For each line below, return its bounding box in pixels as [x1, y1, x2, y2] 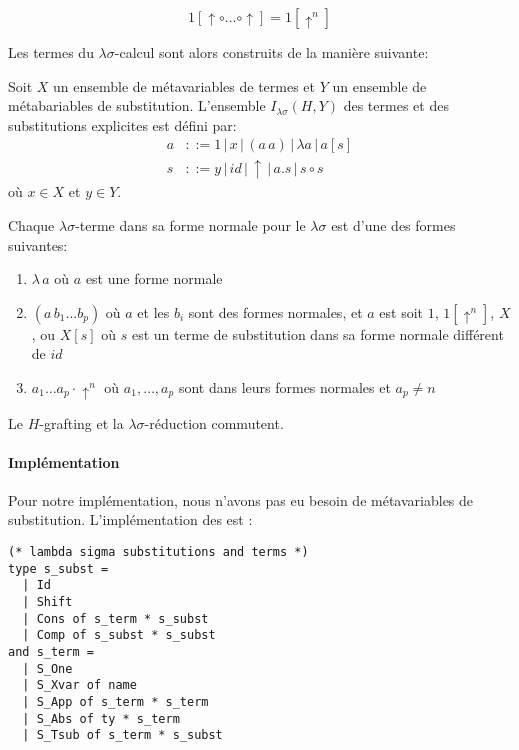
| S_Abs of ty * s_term [22, 711, 180, 726]
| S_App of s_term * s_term [22, 694, 209, 709]
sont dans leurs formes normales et [178, 377, 391, 397]
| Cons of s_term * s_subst [22, 611, 209, 626]
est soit [379, 301, 424, 322]
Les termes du [8, 42, 94, 62]
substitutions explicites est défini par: [8, 114, 237, 135]
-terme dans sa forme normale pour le [75, 215, 306, 236]
